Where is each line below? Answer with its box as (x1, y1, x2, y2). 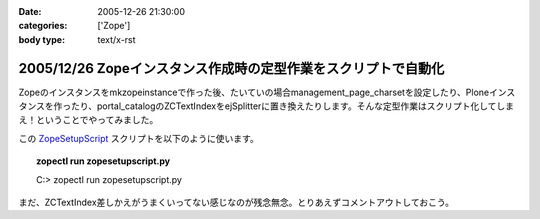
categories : (18, 20, 68, 32)
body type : (18, 33, 65, 45)
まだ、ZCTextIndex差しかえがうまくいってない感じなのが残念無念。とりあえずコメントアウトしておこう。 (18, 196, 455, 209)
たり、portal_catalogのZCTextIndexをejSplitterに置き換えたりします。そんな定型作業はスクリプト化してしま (70, 100, 515, 112)
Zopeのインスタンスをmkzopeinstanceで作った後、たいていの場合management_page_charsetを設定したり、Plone (18, 86, 490, 98)
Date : (18, 6, 42, 17)
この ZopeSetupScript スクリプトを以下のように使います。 (18, 132, 259, 144)
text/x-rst (97, 33, 136, 45)
